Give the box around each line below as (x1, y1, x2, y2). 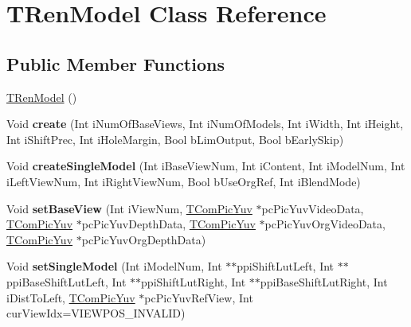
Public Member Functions (6, 51, 225, 76)
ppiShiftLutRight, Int (141, 273, 246, 290)
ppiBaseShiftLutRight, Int (260, 273, 388, 290)
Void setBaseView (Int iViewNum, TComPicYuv (6, 200, 252, 216)
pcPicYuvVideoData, (261, 200, 364, 216)
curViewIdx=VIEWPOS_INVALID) (6, 305, 186, 321)
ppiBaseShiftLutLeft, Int (6, 273, 127, 290)
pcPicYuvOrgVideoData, (264, 216, 386, 232)
